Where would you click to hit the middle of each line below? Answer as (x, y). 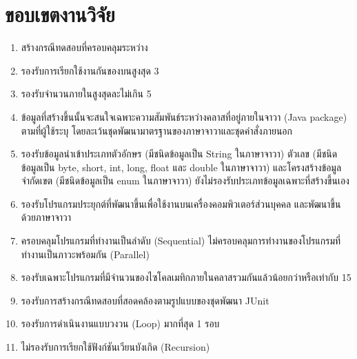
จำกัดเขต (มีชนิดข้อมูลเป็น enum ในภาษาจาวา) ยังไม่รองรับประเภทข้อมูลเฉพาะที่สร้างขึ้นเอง (185, 181)
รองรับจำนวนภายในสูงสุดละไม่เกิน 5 (86, 94)
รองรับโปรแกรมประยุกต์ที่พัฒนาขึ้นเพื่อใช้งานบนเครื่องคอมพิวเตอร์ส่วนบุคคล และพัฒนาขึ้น (181, 203)
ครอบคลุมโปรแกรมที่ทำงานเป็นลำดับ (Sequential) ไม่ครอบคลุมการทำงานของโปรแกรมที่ (181, 241)
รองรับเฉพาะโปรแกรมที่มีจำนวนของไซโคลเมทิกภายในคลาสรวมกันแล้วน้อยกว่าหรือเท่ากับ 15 (186, 277)
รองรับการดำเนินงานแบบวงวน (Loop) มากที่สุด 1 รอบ (120, 323)
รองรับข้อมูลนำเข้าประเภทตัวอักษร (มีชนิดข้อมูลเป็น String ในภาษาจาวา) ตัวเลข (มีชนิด (179, 154)
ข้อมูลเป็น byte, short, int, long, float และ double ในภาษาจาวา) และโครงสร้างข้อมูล (181, 167)
